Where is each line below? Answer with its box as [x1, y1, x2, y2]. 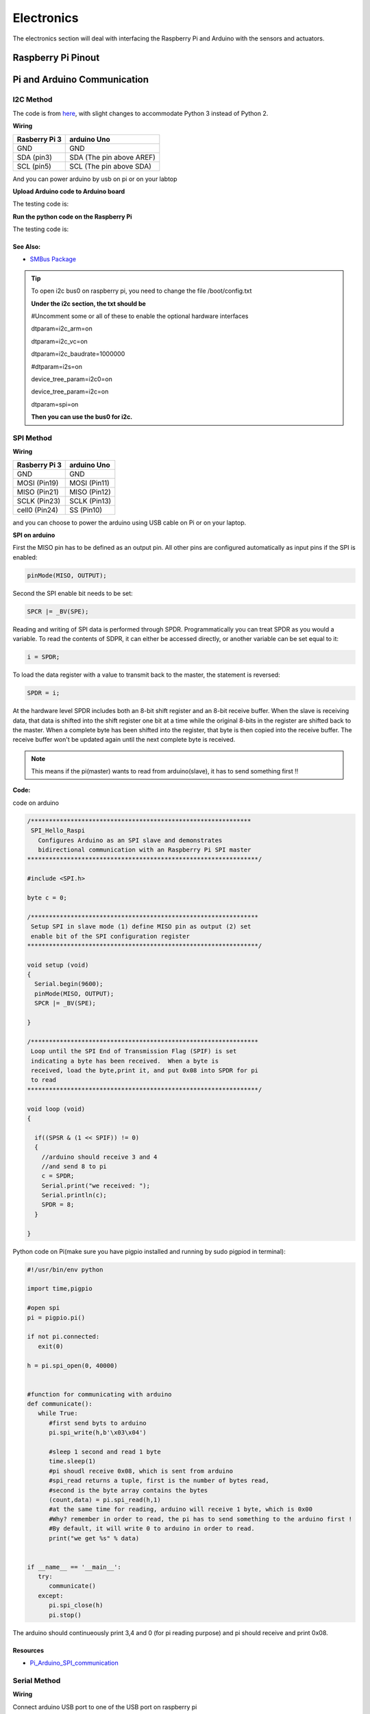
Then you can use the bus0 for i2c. [31, 413, 133, 421]
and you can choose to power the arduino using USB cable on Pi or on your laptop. [12, 518, 247, 527]
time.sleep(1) [49, 1458, 96, 1465]
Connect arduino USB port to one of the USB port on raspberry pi [12, 1702, 197, 1711]
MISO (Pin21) [16, 487, 59, 496]
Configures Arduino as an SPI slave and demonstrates [38, 836, 223, 844]
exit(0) [38, 1342, 64, 1350]
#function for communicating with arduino [27, 1390, 172, 1398]
